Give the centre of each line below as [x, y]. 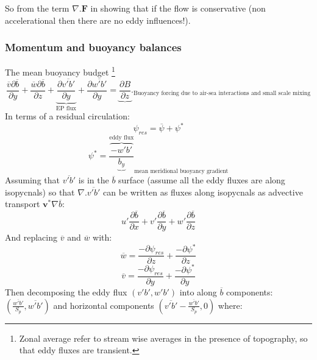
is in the [94, 180]
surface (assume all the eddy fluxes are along [202, 180]
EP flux [66, 108]
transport [23, 204]
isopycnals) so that [40, 192]
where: [230, 305]
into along [198, 292]
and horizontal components [104, 305]
